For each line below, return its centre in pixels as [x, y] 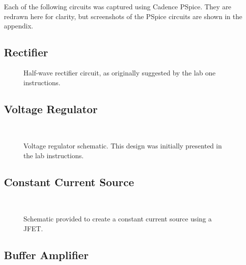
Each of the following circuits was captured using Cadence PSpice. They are [118, 6]
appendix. [19, 26]
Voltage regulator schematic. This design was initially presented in [123, 145]
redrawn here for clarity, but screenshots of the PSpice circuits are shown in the [123, 16]
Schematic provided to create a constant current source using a [118, 218]
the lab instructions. [54, 155]
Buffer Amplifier [46, 254]
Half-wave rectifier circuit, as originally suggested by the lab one [120, 72]
